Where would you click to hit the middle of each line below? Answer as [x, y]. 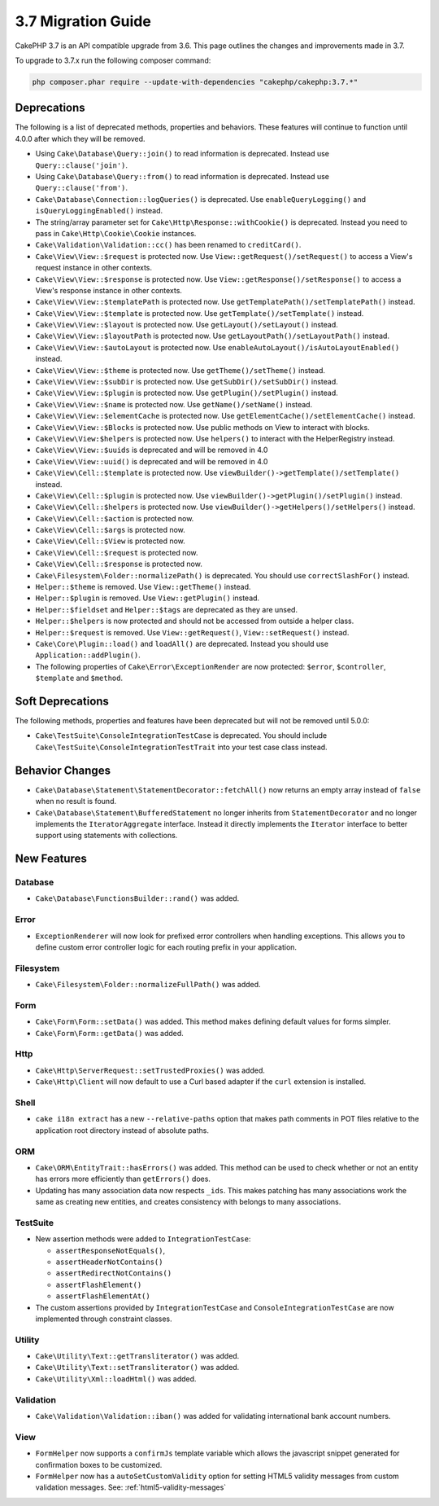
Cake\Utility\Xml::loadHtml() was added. [116, 1379]
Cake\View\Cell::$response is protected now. [119, 564]
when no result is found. [76, 801]
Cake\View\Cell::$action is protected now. [115, 518]
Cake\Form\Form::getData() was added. [110, 1033]
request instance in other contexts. [94, 268]
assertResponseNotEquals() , [111, 1250]
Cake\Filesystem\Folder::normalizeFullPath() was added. [148, 985]
